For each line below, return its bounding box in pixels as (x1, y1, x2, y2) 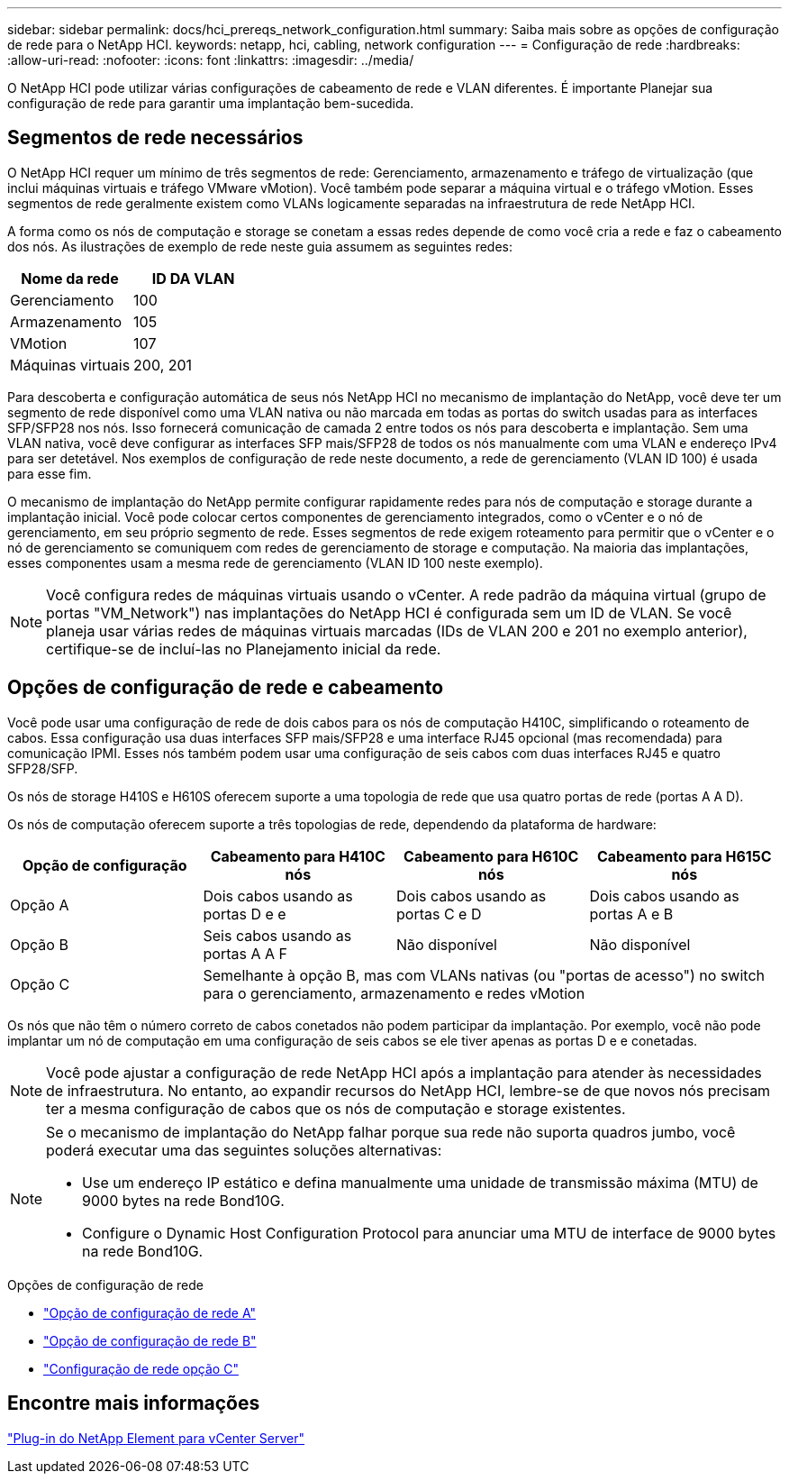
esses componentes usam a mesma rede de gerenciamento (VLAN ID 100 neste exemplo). (7, 554, 543, 571)
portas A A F (203, 944, 287, 963)
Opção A (10, 895, 69, 914)
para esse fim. (7, 465, 92, 481)
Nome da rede (21, 269, 119, 288)
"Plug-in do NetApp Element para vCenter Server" (7, 1430, 305, 1446)
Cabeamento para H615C (596, 846, 772, 865)
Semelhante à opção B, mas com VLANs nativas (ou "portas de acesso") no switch (203, 965, 765, 984)
